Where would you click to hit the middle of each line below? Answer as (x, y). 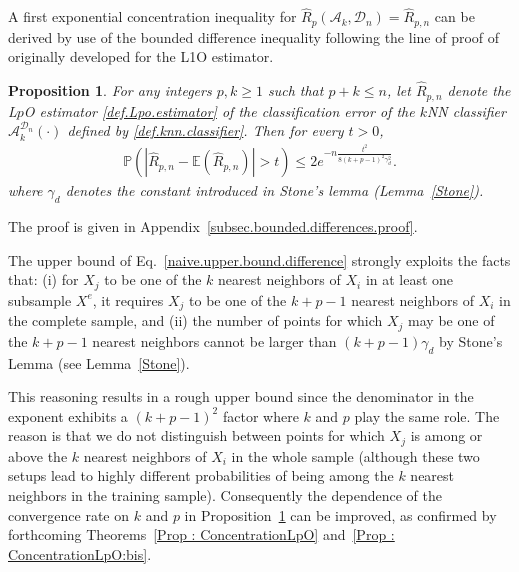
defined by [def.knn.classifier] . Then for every (205, 130)
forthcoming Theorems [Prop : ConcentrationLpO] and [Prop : (201, 534)
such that (295, 90)
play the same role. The (427, 415)
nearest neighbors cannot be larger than (214, 340)
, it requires (128, 299)
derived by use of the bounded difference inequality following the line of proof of (254, 36)
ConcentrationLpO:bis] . (80, 553)
